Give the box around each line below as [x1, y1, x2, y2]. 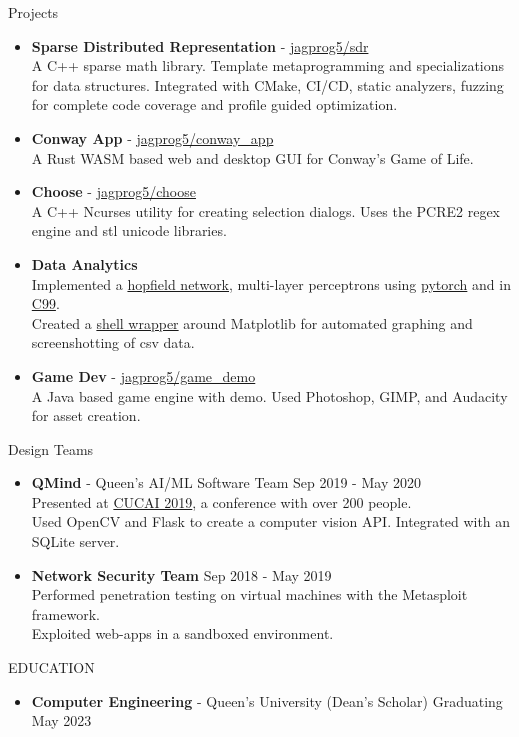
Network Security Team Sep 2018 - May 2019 [31, 564, 332, 585]
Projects [8, 2, 59, 22]
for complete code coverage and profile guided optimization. [31, 94, 398, 115]
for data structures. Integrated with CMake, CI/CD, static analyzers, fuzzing [31, 74, 504, 95]
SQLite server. [31, 531, 120, 552]
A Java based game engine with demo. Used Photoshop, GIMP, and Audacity [31, 385, 508, 406]
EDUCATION [8, 657, 95, 678]
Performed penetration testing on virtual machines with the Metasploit [31, 584, 468, 605]
